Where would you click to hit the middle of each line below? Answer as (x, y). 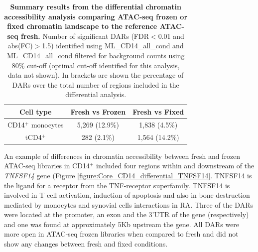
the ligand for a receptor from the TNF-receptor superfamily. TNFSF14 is (117, 185)
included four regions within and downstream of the (175, 166)
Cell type (36, 111)
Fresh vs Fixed (158, 111)
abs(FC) (20, 46)
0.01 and (171, 36)
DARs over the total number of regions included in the (96, 84)
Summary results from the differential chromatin (96, 6)
